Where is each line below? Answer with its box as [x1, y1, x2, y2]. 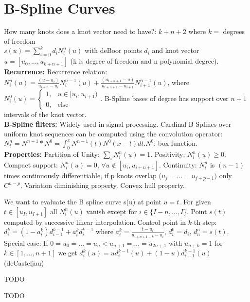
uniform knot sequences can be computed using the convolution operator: [4, 128, 223, 138]
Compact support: [4, 159, 58, 169]
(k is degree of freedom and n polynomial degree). [70, 56, 219, 66]
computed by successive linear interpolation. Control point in [4, 217, 186, 227]
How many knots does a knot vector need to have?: [4, 26, 157, 36]
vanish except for [86, 206, 137, 216]
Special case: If [4, 237, 48, 248]
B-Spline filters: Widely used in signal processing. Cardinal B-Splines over [4, 119, 232, 129]
